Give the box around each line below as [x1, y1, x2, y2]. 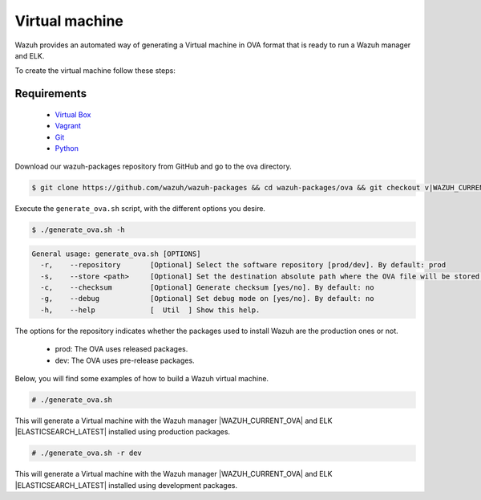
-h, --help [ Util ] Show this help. [40, 305, 261, 315]
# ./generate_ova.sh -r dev [31, 449, 142, 457]
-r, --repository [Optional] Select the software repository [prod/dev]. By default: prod [40, 261, 447, 270]
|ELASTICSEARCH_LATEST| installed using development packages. [14, 480, 238, 490]
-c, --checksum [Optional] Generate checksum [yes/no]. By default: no [40, 283, 374, 292]
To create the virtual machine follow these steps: [14, 66, 176, 75]
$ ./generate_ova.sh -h [31, 226, 126, 234]
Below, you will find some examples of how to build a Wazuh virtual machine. [14, 373, 269, 383]
